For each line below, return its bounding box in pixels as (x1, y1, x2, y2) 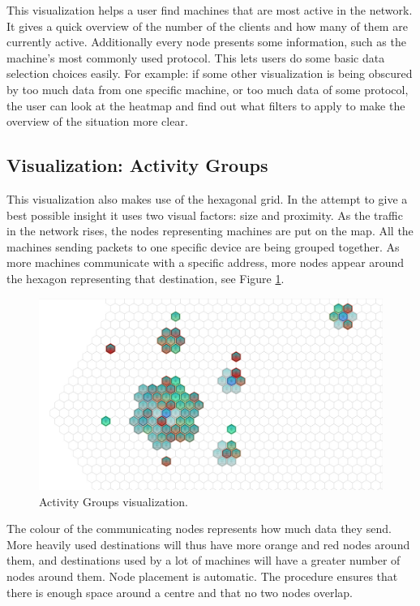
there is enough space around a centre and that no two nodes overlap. (6, 583, 353, 600)
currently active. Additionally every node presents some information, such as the (6, 33, 406, 50)
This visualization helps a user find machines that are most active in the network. (6, 2, 413, 18)
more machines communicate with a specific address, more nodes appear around (6, 254, 405, 271)
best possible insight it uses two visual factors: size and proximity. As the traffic (6, 206, 403, 223)
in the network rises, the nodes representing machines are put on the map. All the (6, 222, 414, 239)
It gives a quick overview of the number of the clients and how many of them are (6, 17, 408, 34)
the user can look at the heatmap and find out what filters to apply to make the (6, 97, 405, 114)
